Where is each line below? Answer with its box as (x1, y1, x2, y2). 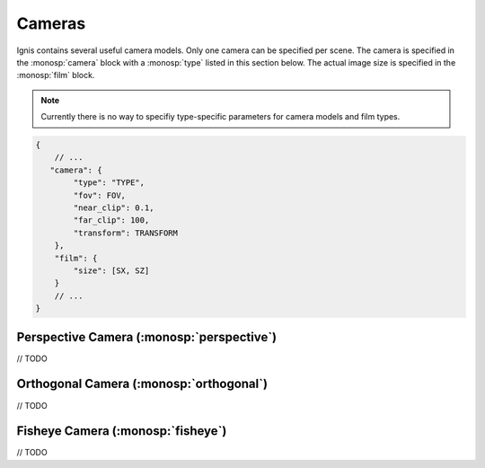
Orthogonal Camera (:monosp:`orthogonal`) (16, 376, 269, 392)
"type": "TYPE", (73, 178, 145, 188)
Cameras (16, 13, 86, 33)
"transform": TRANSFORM (73, 227, 179, 238)
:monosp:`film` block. (16, 70, 95, 81)
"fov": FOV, (73, 190, 126, 200)
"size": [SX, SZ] (73, 266, 150, 276)
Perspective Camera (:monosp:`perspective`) (16, 329, 278, 345)
